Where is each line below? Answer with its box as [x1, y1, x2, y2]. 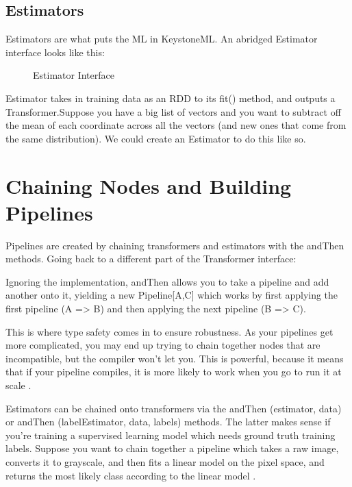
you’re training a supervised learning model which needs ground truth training [5, 427, 336, 442]
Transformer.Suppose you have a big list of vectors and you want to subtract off [5, 104, 341, 118]
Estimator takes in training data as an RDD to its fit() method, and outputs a [5, 90, 336, 105]
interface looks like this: [5, 45, 105, 59]
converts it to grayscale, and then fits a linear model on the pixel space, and [5, 454, 325, 469]
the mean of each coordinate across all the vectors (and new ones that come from [5, 118, 347, 132]
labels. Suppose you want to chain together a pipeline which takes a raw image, [5, 441, 339, 455]
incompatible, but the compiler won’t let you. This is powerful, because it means [5, 351, 344, 365]
